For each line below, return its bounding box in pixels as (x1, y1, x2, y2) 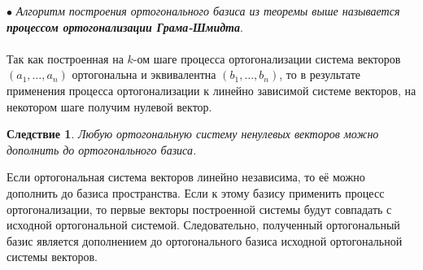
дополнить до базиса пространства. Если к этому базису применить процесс (7, 184, 385, 201)
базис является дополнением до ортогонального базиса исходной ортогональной (7, 232, 403, 249)
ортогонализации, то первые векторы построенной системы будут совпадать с (7, 200, 392, 217)
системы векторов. (7, 248, 98, 265)
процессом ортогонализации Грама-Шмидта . (7, 18, 243, 35)
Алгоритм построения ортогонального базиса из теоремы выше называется (15, 2, 400, 19)
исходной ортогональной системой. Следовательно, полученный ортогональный (7, 216, 400, 233)
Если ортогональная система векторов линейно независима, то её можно (7, 168, 365, 185)
